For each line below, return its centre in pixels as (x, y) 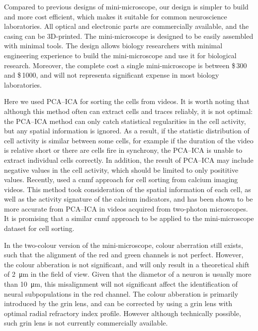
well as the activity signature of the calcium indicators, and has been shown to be (129, 199)
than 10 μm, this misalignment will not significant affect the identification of (121, 284)
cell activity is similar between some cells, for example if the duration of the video (129, 140)
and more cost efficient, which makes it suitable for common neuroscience (116, 16)
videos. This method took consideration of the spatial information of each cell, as (128, 189)
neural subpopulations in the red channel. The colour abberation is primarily (121, 293)
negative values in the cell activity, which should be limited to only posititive (121, 169)
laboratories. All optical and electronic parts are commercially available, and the (127, 26)
